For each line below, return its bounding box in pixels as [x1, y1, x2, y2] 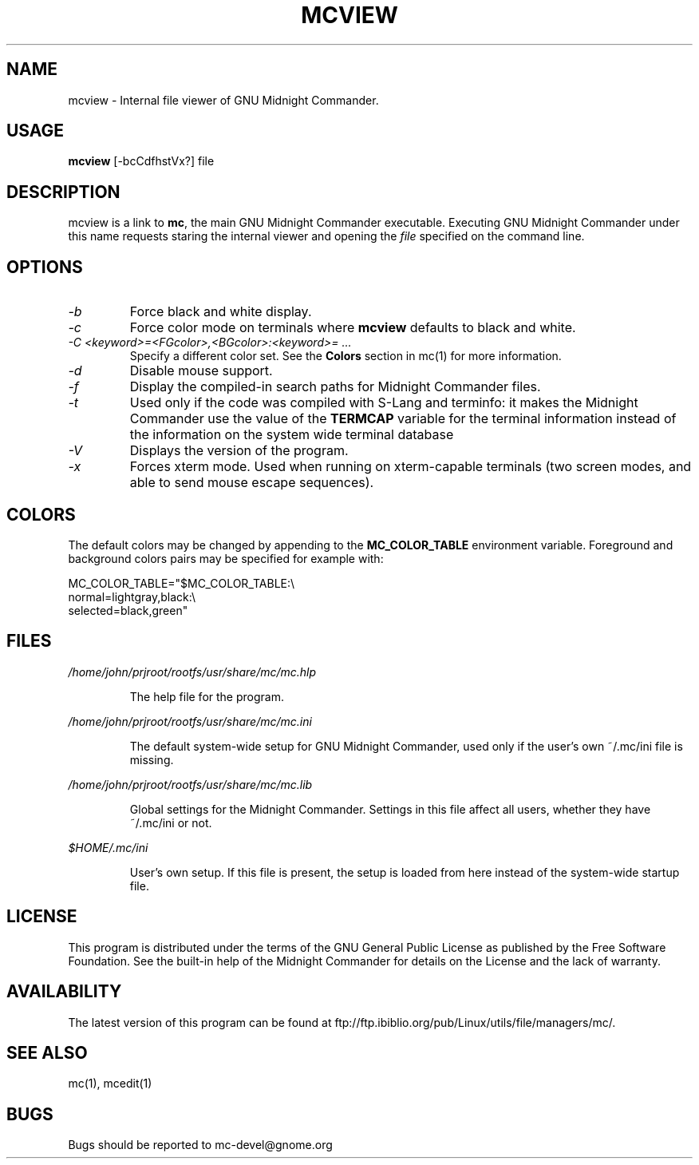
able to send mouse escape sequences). [129, 474, 374, 491]
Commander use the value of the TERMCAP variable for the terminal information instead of [129, 410, 677, 427]
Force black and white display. [129, 303, 312, 320]
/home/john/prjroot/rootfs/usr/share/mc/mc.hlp [68, 664, 317, 679]
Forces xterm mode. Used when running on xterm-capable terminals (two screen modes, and [129, 458, 692, 475]
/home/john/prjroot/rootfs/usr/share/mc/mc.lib [68, 777, 313, 791]
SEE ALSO [6, 1042, 88, 1063]
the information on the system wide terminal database [129, 426, 454, 443]
